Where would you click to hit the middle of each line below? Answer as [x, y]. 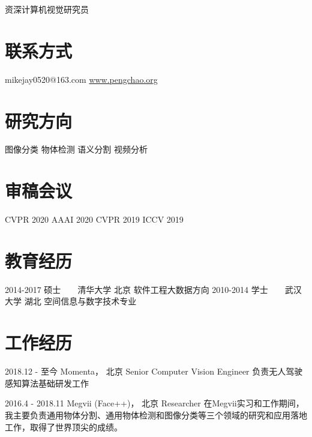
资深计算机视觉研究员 [47, 9]
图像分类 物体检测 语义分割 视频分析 [76, 149]
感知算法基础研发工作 [47, 383]
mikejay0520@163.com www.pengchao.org [81, 79]
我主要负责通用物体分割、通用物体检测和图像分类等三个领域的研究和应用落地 [156, 414]
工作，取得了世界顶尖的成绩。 [64, 426]
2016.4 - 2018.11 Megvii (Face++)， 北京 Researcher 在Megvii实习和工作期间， [154, 403]
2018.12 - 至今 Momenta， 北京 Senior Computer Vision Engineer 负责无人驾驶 [154, 371]
